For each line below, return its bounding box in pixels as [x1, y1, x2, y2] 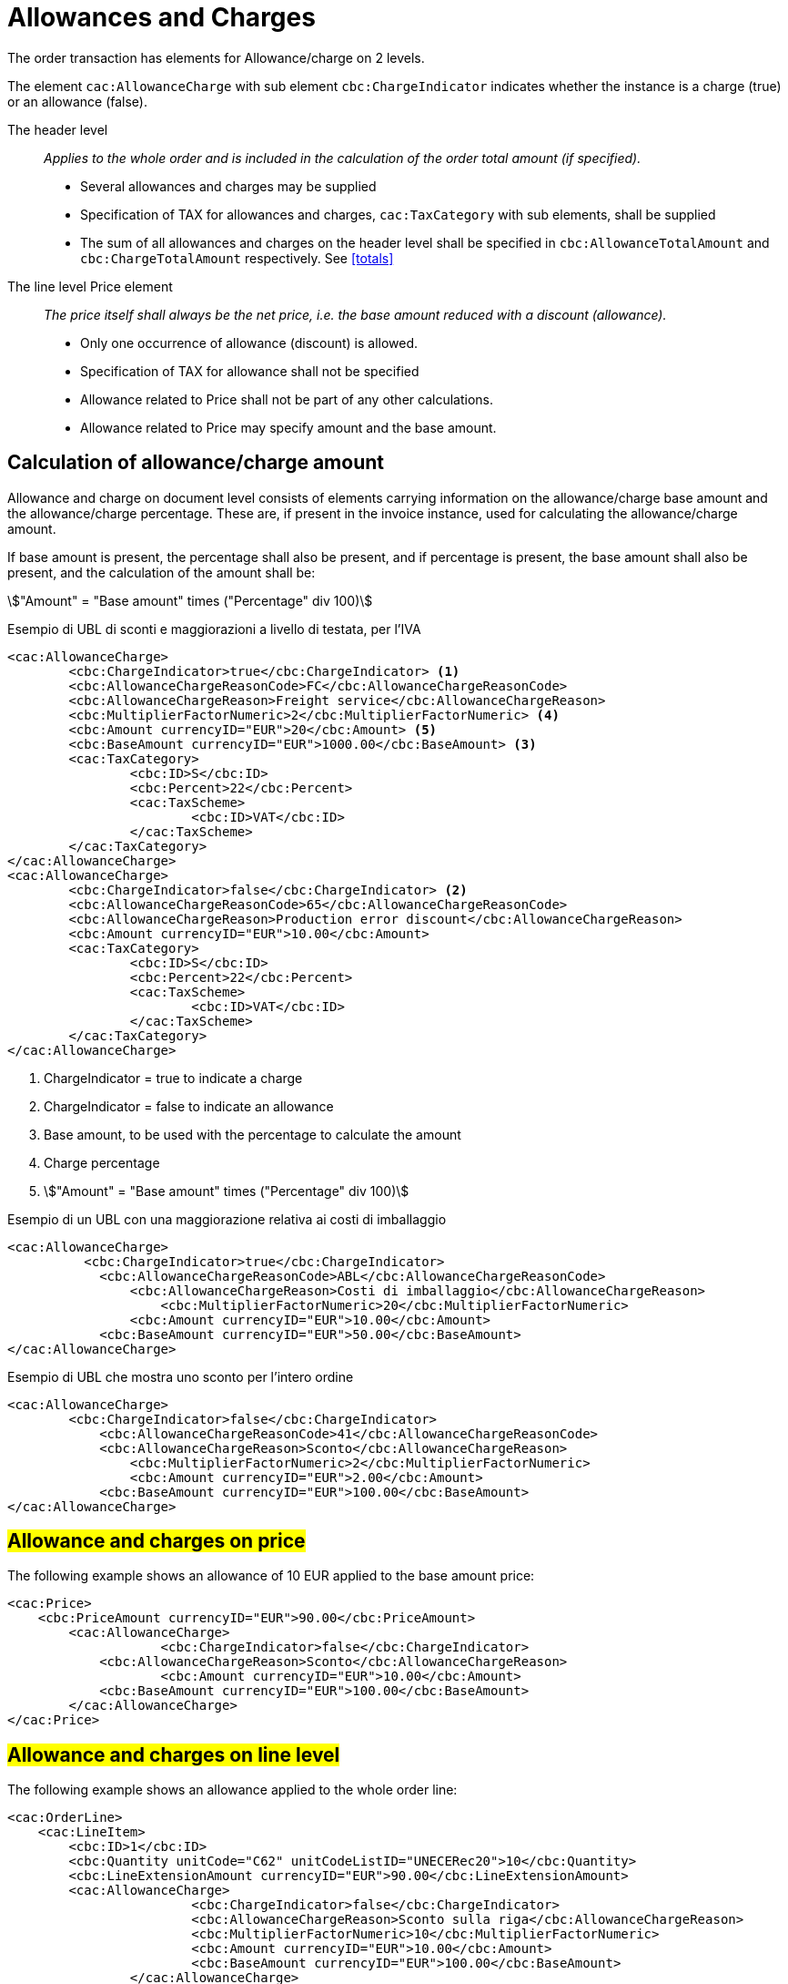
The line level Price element [7, 278, 173, 294]
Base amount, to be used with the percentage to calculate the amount [44, 1126, 461, 1142]
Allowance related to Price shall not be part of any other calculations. [80, 391, 493, 407]
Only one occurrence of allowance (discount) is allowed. [80, 334, 419, 351]
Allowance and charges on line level [7, 1743, 340, 1766]
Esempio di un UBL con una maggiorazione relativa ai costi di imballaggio [7, 1211, 447, 1227]
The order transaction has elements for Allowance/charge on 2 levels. [7, 49, 425, 66]
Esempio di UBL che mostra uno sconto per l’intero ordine [7, 1368, 354, 1385]
